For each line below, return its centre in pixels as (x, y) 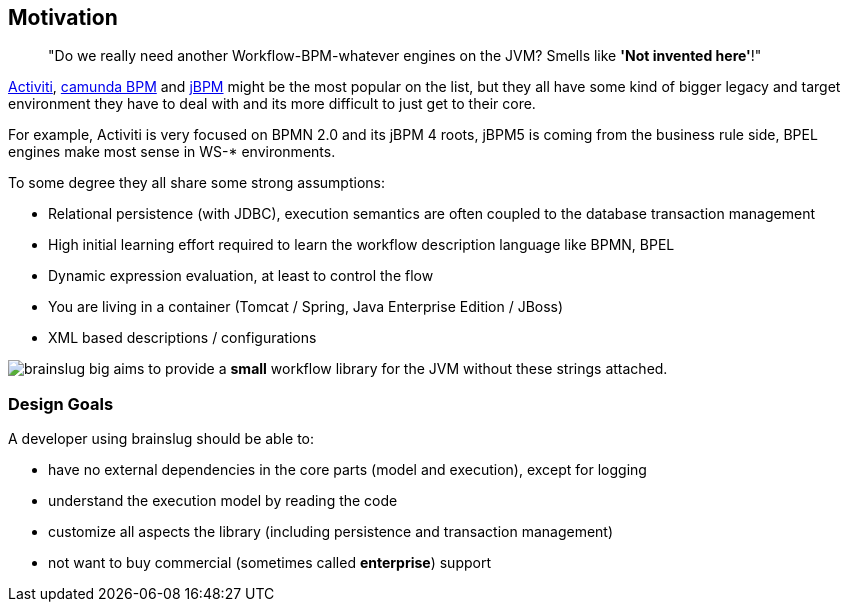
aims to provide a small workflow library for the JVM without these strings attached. (390, 369)
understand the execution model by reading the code (223, 501)
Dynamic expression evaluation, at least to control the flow (241, 276)
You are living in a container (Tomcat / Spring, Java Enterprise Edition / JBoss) (306, 307)
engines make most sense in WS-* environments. (172, 152)
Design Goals (61, 403)
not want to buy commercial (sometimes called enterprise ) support (270, 563)
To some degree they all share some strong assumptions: (197, 183)
